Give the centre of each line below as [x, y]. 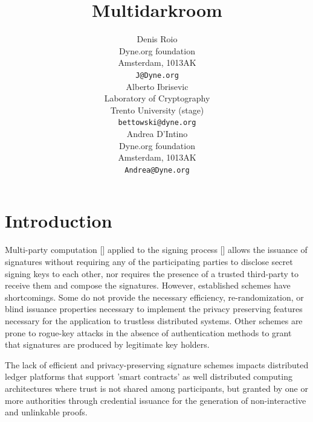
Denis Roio [157, 39]
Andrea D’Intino [157, 133]
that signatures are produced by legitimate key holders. [107, 344]
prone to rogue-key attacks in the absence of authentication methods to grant [148, 332]
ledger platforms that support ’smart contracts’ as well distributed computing [149, 376]
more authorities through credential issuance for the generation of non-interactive [156, 400]
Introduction [59, 221]
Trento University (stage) [157, 110]
